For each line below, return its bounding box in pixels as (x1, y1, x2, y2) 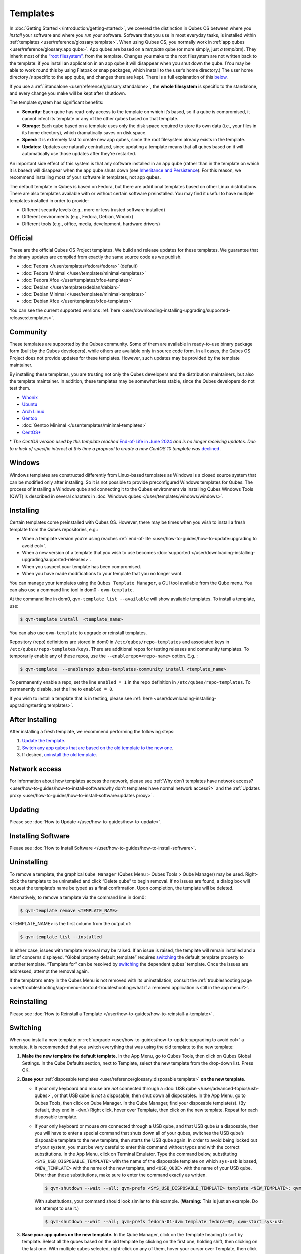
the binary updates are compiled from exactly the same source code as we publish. (9, 254, 182, 260)
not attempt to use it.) (34, 1205, 79, 1211)
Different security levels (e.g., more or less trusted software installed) (22, 206, 166, 213)
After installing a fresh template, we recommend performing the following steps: (9, 728, 175, 734)
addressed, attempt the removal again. (9, 968, 89, 974)
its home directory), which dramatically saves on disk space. (22, 130, 147, 136)
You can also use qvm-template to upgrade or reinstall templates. (9, 630, 147, 636)
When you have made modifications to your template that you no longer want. (22, 571, 183, 577)
